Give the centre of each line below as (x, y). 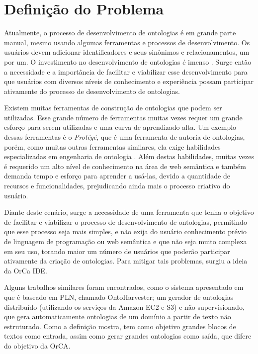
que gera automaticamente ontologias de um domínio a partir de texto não (118, 316)
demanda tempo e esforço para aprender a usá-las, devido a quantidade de (117, 176)
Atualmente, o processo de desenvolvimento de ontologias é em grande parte (120, 33)
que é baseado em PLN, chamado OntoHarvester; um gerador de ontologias (119, 297)
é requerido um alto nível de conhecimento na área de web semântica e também (125, 166)
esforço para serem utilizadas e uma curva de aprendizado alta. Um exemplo (120, 127)
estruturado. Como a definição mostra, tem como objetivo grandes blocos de (120, 326)
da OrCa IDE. (26, 270)
